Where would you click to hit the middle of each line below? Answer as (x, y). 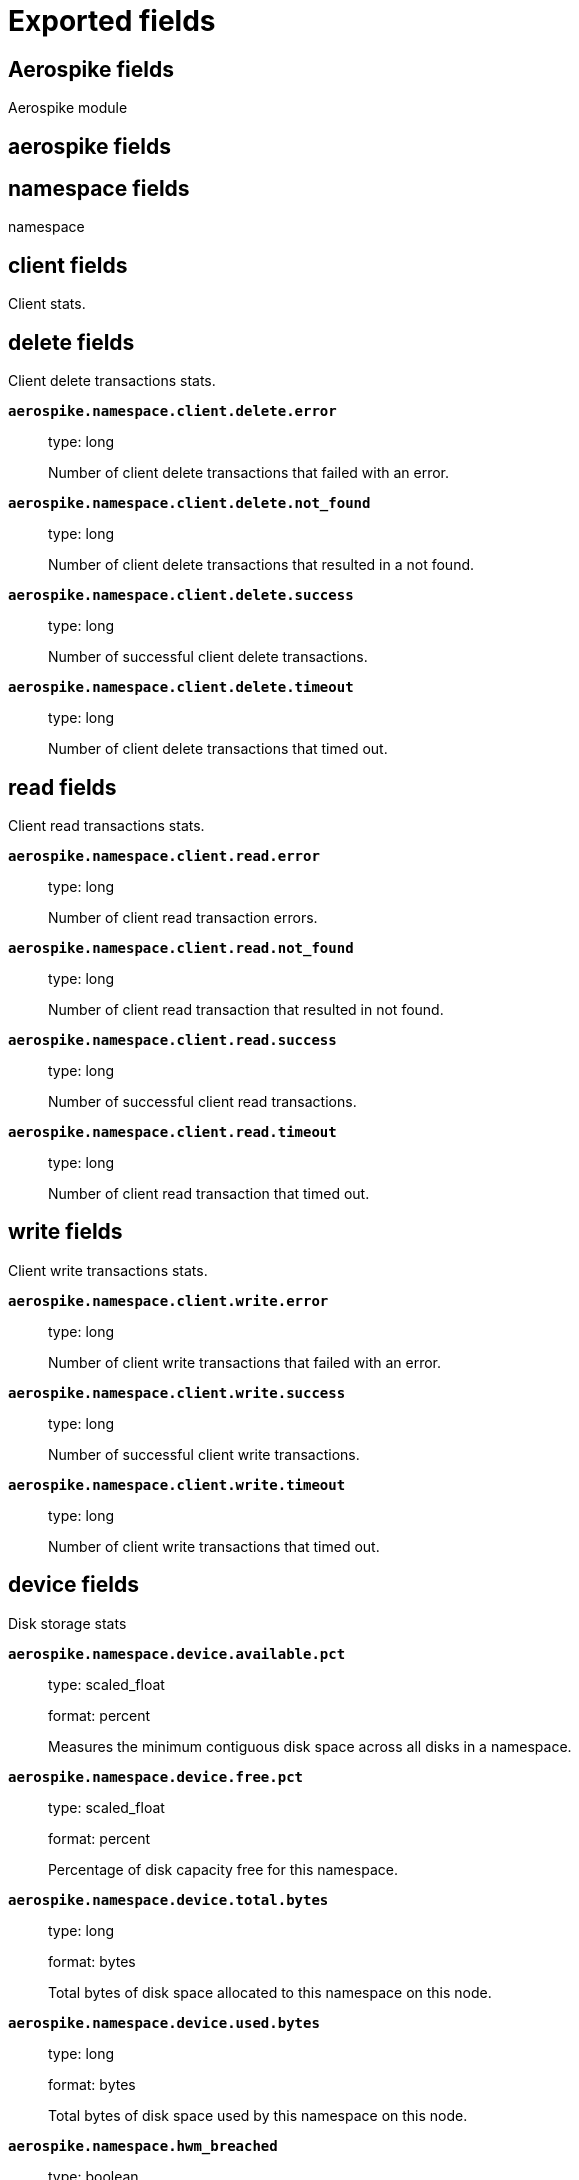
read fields (62, 787)
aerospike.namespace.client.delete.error (172, 411)
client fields (68, 265)
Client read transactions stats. (106, 825)
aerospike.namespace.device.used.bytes (164, 2022)
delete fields (71, 342)
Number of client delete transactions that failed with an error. (249, 473)
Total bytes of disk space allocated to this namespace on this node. (270, 1992)
